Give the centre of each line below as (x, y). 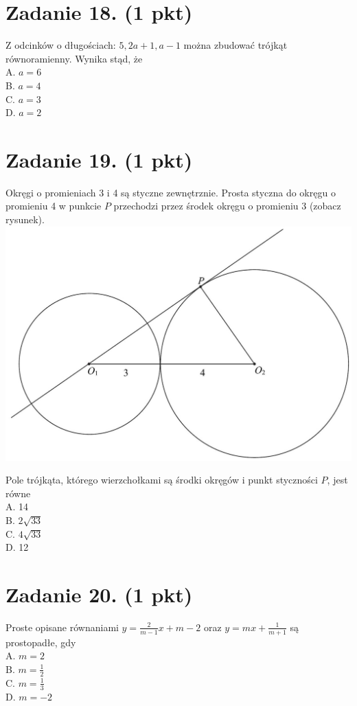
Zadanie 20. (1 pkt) (99, 594)
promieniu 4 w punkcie (54, 206)
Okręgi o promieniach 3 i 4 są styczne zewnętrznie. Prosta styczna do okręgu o (171, 192)
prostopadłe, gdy (41, 642)
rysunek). (25, 219)
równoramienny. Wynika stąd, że (74, 58)
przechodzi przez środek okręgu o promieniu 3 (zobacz (227, 206)
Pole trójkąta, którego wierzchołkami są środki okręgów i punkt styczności (162, 480)
